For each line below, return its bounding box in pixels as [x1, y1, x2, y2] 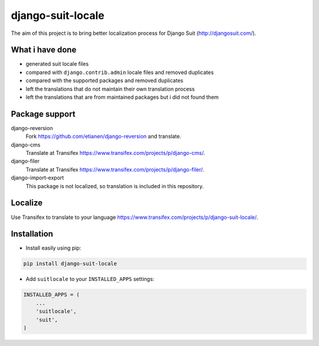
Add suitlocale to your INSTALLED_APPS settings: [25, 276, 155, 283]
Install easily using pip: [25, 244, 82, 251]
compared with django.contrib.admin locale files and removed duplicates [25, 69, 214, 76]
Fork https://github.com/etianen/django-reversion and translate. [25, 133, 181, 140]
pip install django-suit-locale [23, 260, 118, 267]
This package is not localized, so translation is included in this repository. [25, 182, 204, 189]
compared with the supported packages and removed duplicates [25, 77, 184, 84]
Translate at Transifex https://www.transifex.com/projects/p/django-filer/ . [25, 166, 204, 173]
